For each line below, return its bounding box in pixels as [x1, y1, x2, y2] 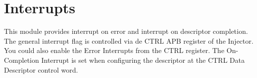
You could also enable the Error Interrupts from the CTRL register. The [4, 45, 224, 55]
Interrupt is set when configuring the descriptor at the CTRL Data [41, 54, 245, 65]
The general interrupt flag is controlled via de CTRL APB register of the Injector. [4, 35, 254, 46]
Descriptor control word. [4, 64, 78, 75]
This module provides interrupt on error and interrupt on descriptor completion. [4, 26, 248, 36]
